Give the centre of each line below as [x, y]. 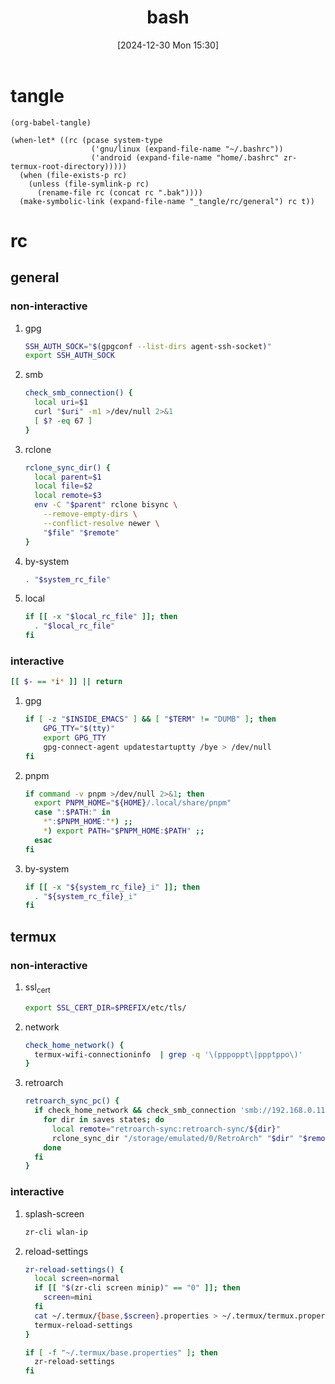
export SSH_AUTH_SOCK [69, 356]
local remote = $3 [68, 496]
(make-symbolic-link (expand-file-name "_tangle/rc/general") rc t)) [167, 201]
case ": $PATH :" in [72, 812]
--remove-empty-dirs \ [90, 514]
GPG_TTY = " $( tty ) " [79, 729]
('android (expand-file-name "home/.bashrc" [185, 157]
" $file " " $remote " [81, 532]
